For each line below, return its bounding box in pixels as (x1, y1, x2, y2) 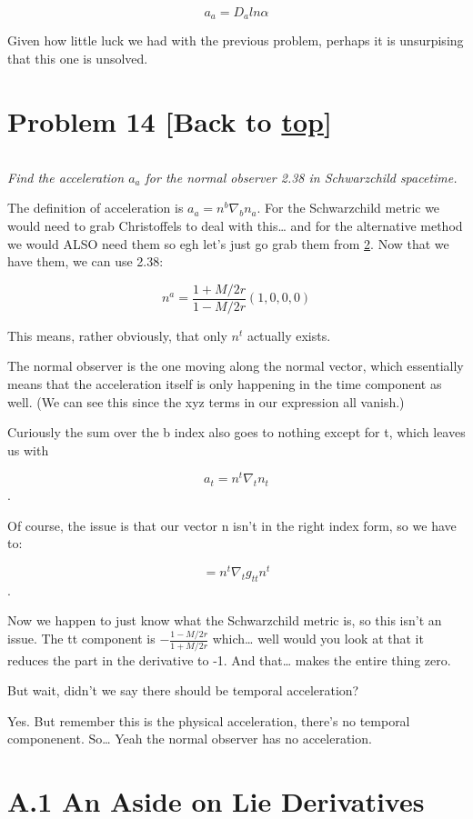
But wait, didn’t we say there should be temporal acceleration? (7, 681, 359, 700)
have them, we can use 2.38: (7, 252, 164, 271)
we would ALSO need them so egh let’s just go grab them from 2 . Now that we (7, 234, 449, 253)
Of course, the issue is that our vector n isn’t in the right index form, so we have (7, 515, 457, 534)
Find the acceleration (7, 167, 125, 186)
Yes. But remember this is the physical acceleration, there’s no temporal (7, 711, 410, 730)
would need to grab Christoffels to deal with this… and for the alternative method (7, 215, 463, 235)
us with (7, 440, 49, 459)
